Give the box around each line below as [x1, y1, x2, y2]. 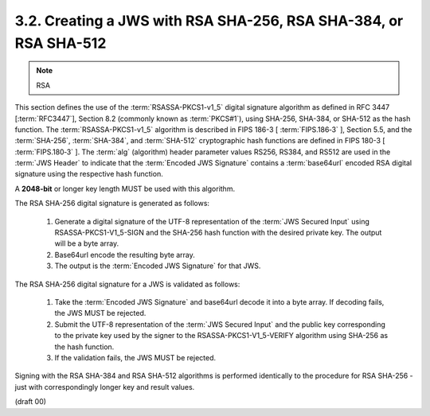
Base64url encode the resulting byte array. [54, 250, 195, 259]
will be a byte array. [54, 239, 119, 248]
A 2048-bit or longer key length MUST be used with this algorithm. [14, 184, 235, 193]
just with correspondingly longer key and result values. [14, 382, 195, 391]
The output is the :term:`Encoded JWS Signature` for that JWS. [54, 261, 261, 270]
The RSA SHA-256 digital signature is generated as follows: [14, 199, 210, 208]
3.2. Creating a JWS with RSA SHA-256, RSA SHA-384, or [14, 12, 404, 29]
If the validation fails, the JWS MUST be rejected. [54, 352, 217, 362]
